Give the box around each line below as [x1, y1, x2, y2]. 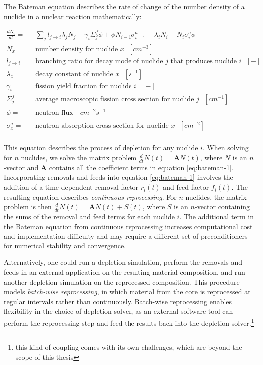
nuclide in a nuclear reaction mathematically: [4, 11, 142, 21]
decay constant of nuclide [35, 70, 113, 78]
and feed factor [163, 182, 209, 192]
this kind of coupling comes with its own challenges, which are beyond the [15, 342, 242, 352]
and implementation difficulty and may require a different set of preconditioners [4, 231, 248, 241]
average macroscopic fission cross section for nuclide [35, 96, 194, 103]
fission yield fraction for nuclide [35, 82, 132, 90]
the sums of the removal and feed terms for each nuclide [4, 211, 175, 222]
